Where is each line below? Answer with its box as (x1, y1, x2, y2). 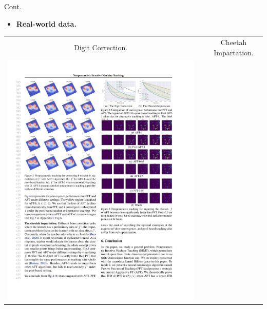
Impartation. (214, 47, 254, 57)
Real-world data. (16, 18, 77, 29)
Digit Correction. (73, 42, 128, 52)
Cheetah (220, 36, 247, 47)
